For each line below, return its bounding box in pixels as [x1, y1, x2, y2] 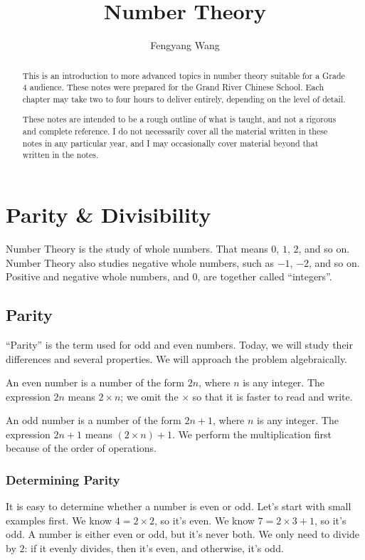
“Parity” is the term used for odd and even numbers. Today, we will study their [6, 337, 353, 352]
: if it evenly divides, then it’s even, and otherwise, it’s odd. [24, 541, 284, 556]
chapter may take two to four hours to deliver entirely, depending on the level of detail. [22, 93, 346, 105]
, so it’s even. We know [154, 512, 255, 527]
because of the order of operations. [6, 440, 157, 455]
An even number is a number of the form [6, 375, 185, 390]
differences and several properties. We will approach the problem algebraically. [6, 351, 348, 366]
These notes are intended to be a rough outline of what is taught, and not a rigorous [22, 113, 337, 125]
